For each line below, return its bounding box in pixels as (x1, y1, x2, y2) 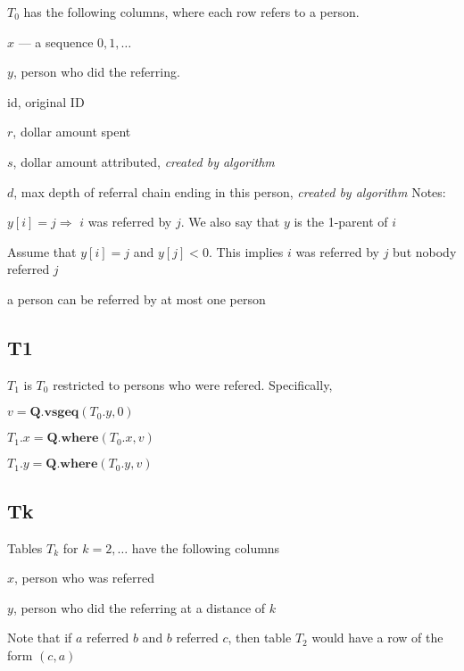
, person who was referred (14, 568, 155, 587)
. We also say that (180, 212, 280, 231)
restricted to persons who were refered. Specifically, (53, 375, 333, 393)
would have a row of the (311, 628, 443, 647)
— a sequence (18, 32, 94, 51)
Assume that (7, 242, 77, 261)
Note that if (7, 628, 72, 647)
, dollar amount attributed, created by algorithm (12, 152, 275, 170)
